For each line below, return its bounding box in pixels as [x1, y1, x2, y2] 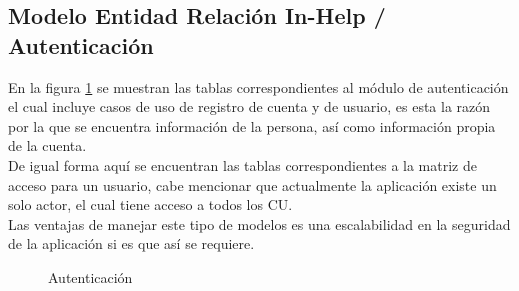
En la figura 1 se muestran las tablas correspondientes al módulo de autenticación [8, 76, 509, 97]
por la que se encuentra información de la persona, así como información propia [8, 115, 496, 136]
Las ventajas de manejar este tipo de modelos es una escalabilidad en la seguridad [8, 213, 511, 234]
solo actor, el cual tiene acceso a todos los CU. [8, 194, 293, 215]
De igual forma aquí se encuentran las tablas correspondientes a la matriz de [8, 154, 477, 175]
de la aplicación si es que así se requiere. [8, 233, 255, 254]
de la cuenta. [8, 135, 87, 156]
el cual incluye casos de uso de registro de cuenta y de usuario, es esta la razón [8, 96, 491, 117]
